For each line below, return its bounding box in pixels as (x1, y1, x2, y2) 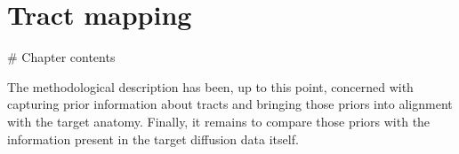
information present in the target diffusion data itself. (7, 129, 299, 148)
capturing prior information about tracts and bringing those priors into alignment (7, 95, 453, 113)
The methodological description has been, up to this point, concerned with (7, 77, 414, 96)
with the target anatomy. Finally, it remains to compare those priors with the (7, 112, 431, 130)
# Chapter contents (7, 48, 116, 66)
